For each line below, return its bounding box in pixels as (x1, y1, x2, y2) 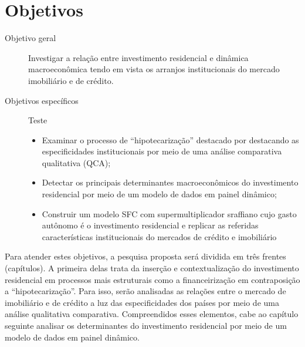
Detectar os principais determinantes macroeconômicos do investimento (42, 176, 299, 188)
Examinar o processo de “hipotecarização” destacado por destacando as (42, 133, 299, 146)
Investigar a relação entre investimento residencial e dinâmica (28, 51, 249, 63)
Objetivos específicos (5, 94, 79, 106)
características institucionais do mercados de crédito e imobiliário (42, 230, 277, 242)
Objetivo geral (5, 32, 56, 44)
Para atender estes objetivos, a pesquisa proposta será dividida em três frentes (5, 250, 286, 262)
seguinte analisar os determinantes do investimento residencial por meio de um (5, 319, 287, 331)
